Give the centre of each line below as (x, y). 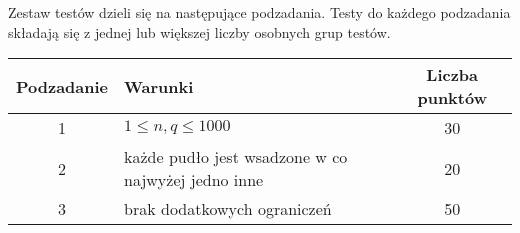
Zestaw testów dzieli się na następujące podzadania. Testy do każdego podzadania (259, 12)
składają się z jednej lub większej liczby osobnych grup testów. (199, 31)
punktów (452, 98)
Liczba (452, 75)
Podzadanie (62, 86)
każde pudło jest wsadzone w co (236, 157)
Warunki (159, 86)
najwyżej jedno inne (194, 180)
